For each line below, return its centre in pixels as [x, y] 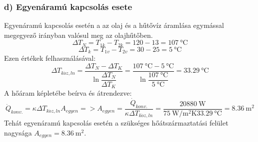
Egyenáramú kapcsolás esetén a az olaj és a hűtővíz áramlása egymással [114, 25]
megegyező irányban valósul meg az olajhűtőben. [78, 35]
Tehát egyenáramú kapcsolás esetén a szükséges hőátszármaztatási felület [116, 123]
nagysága [18, 133]
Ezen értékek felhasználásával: [50, 58]
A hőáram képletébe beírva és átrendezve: [68, 93]
